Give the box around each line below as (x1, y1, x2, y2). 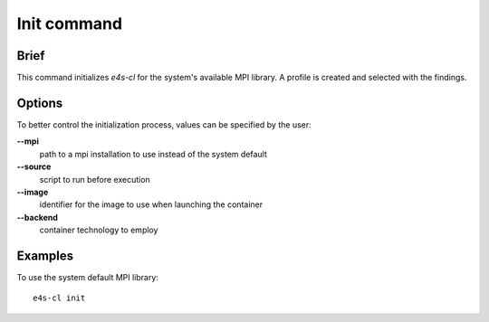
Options (16, 95, 63, 110)
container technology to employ (39, 224, 158, 235)
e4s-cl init (33, 293, 86, 303)
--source (16, 161, 52, 172)
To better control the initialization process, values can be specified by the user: (16, 118, 312, 130)
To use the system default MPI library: (16, 272, 158, 282)
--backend (16, 212, 59, 223)
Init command (16, 14, 122, 33)
